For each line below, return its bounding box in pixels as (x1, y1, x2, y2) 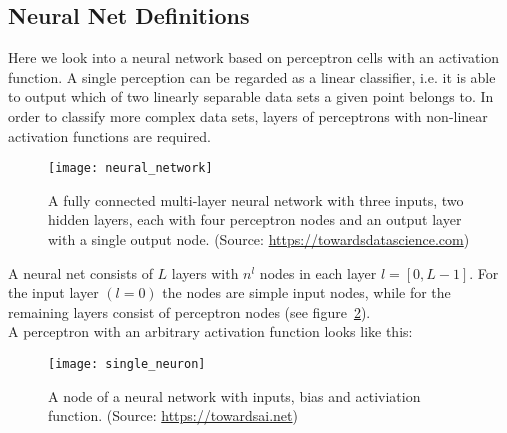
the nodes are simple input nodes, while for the (162, 282, 451, 303)
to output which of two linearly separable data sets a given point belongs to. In (8, 86, 494, 107)
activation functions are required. (8, 125, 211, 146)
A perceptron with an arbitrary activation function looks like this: (8, 321, 413, 342)
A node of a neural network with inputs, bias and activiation (48, 385, 421, 406)
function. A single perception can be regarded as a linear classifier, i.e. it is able (8, 66, 496, 87)
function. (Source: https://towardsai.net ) (48, 405, 298, 426)
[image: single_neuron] (48, 356, 206, 371)
